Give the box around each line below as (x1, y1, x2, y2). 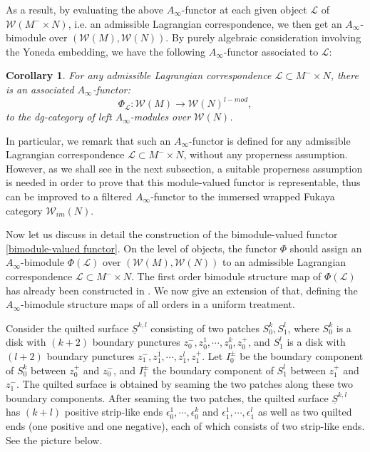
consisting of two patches (150, 320, 259, 335)
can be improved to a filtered (6, 189, 133, 204)
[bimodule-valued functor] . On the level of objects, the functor (6, 240, 277, 255)
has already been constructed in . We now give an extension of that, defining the (6, 282, 358, 297)
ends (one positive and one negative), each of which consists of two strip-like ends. (6, 418, 365, 433)
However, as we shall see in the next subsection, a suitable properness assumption (6, 160, 363, 175)
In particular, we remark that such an (6, 133, 171, 148)
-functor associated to (223, 43, 319, 58)
